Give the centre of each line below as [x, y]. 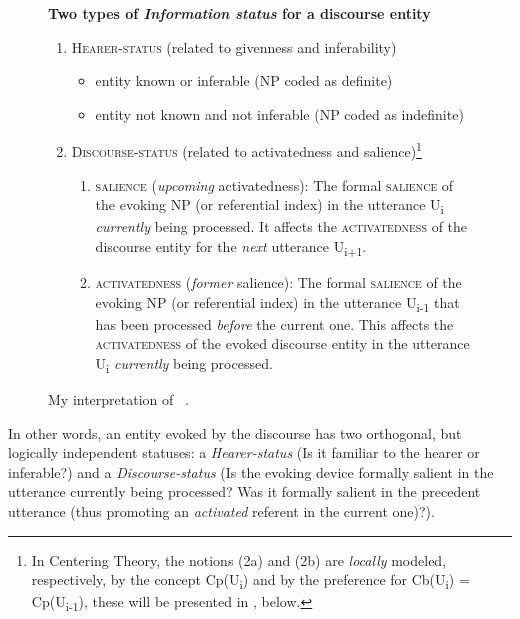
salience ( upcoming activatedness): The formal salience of [274, 184]
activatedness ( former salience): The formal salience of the [278, 282]
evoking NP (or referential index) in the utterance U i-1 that [277, 303]
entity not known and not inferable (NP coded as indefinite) [279, 113]
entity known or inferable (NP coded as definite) [244, 80]
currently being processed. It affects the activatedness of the [281, 226]
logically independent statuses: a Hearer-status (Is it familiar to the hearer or [244, 452]
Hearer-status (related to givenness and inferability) [234, 46]
